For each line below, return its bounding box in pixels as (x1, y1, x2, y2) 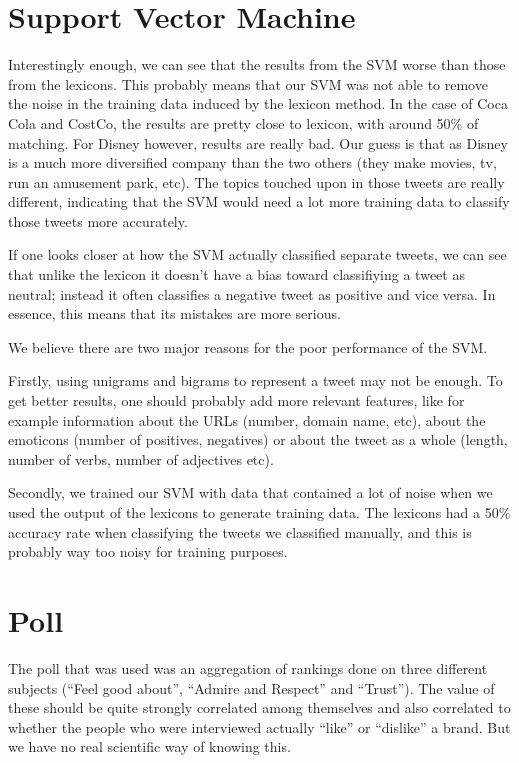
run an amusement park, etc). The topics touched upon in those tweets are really (8, 171, 505, 192)
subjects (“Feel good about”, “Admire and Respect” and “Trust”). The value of (8, 677, 495, 698)
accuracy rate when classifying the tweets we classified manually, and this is (8, 521, 472, 542)
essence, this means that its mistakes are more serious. (8, 303, 341, 324)
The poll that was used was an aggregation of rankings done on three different (8, 657, 488, 678)
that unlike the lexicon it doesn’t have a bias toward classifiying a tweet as (8, 264, 465, 285)
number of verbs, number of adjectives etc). (8, 448, 274, 469)
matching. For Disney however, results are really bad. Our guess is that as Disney (8, 132, 508, 153)
